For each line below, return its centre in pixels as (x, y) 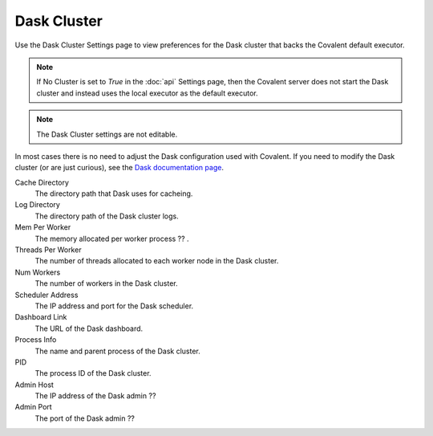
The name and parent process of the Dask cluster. (117, 351)
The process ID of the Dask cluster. (93, 373)
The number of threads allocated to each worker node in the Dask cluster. (157, 261)
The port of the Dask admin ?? (85, 418)
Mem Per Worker (43, 227)
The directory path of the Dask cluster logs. (107, 216)
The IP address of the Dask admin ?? (95, 396)
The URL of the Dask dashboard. (89, 328)
